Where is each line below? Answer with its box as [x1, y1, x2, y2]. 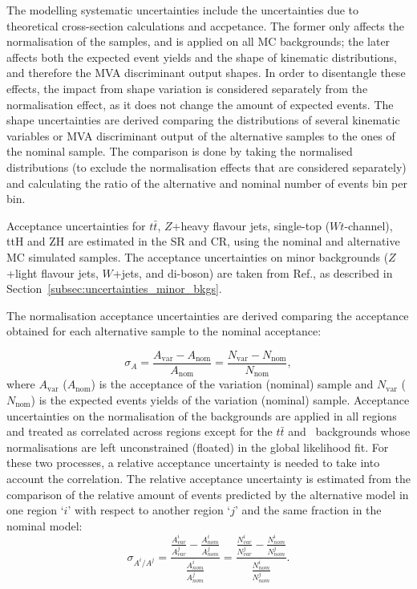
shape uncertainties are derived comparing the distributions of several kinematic [6, 112, 400, 128]
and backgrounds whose [288, 423, 411, 440]
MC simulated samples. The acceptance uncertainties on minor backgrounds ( [6, 248, 389, 265]
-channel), [344, 217, 393, 234]
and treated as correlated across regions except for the [6, 423, 273, 440]
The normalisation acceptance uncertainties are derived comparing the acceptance [6, 307, 409, 323]
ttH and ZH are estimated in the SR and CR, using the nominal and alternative [6, 233, 400, 250]
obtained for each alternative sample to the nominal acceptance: [6, 323, 322, 339]
